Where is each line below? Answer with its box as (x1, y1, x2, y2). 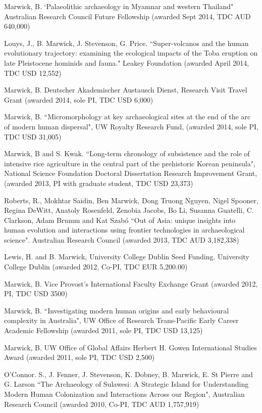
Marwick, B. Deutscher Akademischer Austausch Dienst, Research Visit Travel (4, 84, 247, 95)
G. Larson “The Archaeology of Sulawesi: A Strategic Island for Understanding (4, 379, 249, 389)
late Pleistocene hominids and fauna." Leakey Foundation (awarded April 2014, (4, 57, 249, 68)
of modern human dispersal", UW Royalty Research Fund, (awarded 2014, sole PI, (4, 121, 258, 131)
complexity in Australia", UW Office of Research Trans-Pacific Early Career (4, 315, 239, 326)
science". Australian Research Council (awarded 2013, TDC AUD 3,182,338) (4, 234, 239, 245)
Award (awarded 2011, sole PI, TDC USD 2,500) (4, 352, 155, 362)
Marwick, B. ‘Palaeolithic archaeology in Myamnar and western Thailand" (4, 1, 234, 11)
